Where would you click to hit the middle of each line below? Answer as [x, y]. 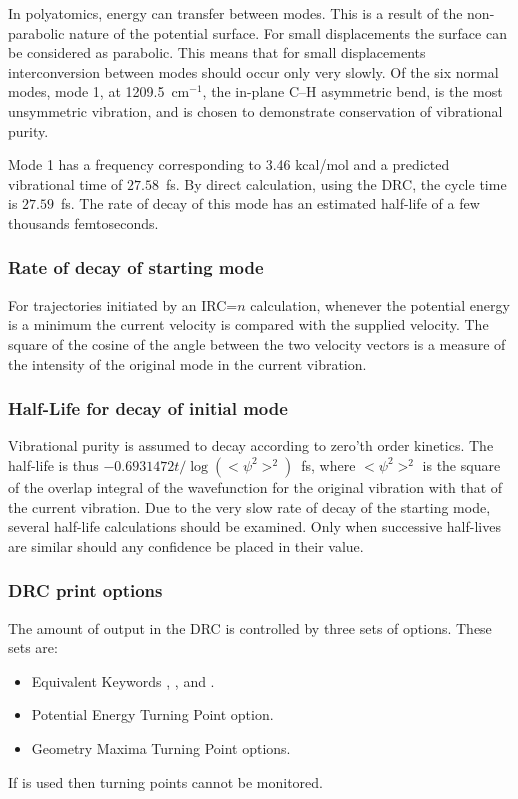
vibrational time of [65, 183]
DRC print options [85, 590]
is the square [461, 464]
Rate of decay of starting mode [136, 267]
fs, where [328, 464]
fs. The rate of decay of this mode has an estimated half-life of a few [270, 203]
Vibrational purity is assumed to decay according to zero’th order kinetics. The [251, 445]
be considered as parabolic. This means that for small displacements [217, 52]
